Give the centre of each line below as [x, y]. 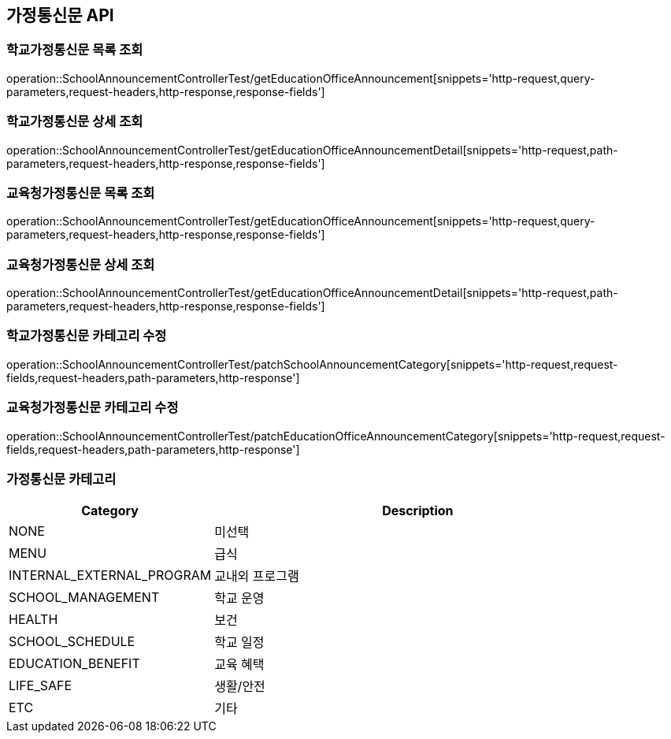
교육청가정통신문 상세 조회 [81, 264]
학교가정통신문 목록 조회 [75, 50]
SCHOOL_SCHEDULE [72, 642]
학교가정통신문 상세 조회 [75, 122]
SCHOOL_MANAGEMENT [84, 598]
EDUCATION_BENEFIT [74, 664]
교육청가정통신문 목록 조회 [81, 193]
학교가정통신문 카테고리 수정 [87, 336]
